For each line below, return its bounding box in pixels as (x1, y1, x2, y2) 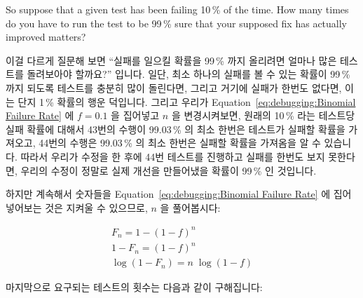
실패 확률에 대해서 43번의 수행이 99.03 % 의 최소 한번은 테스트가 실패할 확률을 (6, 121, 345, 136)
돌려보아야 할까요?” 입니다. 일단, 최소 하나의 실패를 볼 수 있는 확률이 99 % (27, 67, 350, 81)
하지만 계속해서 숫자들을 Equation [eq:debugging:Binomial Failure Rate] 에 (6, 187, 331, 201)
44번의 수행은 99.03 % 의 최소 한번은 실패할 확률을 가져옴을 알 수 (39, 135, 321, 150)
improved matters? (6, 29, 86, 44)
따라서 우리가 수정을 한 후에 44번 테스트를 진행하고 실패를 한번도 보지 (20, 149, 325, 163)
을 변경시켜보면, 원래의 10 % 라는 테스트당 (171, 108, 355, 123)
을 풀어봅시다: (160, 200, 221, 215)
